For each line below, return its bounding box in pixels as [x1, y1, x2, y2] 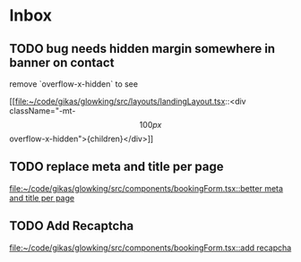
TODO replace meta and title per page [9, 159, 224, 174]
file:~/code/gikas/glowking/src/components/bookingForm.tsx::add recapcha [9, 242, 292, 253]
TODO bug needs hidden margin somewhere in [9, 41, 276, 56]
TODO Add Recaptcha [9, 218, 134, 233]
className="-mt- [9, 106, 76, 116]
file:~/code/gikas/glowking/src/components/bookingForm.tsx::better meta [9, 182, 284, 193]
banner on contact [9, 55, 115, 70]
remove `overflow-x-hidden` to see [9, 79, 139, 89]
